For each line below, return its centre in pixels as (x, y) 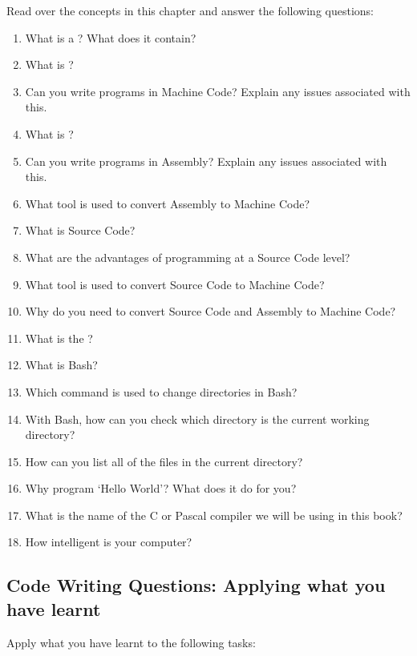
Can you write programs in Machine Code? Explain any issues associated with (218, 91)
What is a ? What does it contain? (111, 37)
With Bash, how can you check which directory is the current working (197, 419)
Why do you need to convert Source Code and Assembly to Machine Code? (211, 311)
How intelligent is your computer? (109, 542)
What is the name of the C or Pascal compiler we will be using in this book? (214, 515)
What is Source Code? (80, 230)
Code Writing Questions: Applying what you (196, 585)
